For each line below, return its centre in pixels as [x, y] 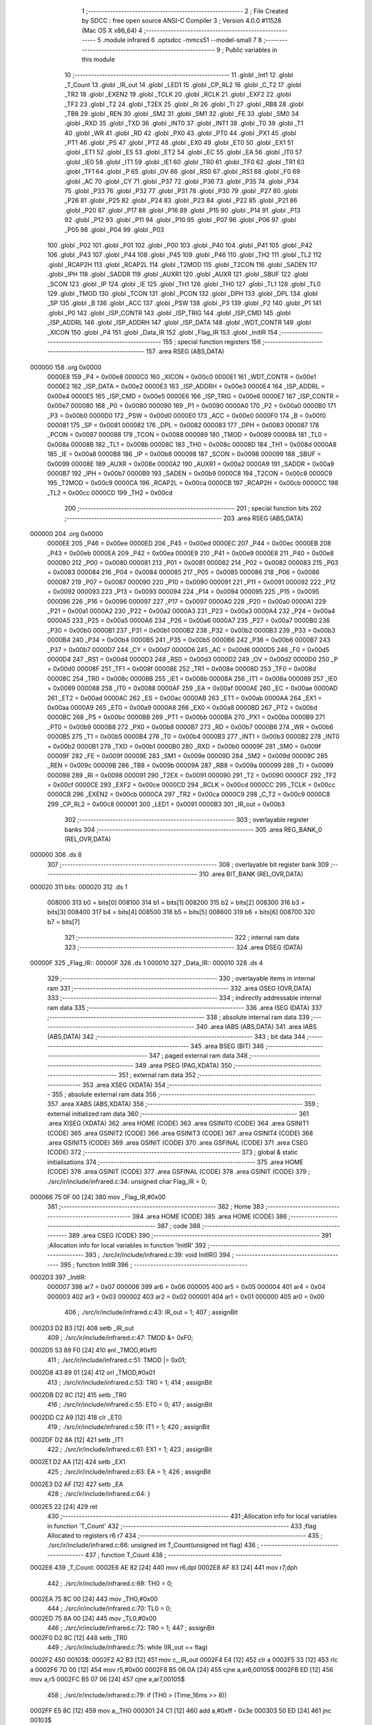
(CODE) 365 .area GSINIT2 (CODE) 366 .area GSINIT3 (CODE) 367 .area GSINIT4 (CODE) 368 [180, 1133]
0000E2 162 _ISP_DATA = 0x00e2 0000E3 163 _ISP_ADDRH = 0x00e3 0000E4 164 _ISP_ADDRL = [186, 386]
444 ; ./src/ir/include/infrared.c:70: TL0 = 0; [110, 1608]
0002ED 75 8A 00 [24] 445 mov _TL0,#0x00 [93, 1618]
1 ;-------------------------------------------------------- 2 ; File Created [185, 11]
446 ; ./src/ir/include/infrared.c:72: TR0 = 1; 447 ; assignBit [131, 1628]
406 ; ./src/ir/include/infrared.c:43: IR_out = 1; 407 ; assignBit [151, 1312]
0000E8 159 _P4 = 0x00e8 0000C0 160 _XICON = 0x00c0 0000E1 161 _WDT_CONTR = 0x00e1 [182, 377]
